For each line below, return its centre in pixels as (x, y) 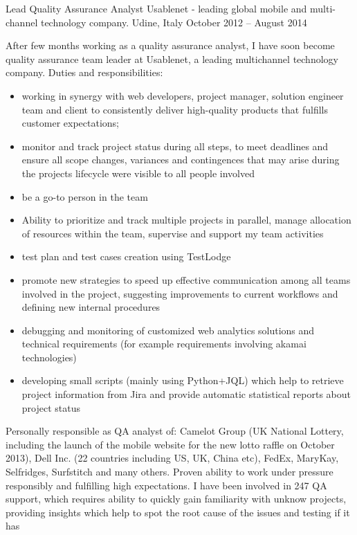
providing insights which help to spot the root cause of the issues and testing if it (178, 512)
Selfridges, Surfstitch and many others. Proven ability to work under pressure (170, 472)
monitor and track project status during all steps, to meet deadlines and (175, 146)
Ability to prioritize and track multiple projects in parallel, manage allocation (186, 220)
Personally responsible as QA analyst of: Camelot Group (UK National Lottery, (175, 431)
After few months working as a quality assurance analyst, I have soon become (170, 45)
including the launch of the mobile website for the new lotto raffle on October (170, 444)
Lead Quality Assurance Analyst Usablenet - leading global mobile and (156, 8)
